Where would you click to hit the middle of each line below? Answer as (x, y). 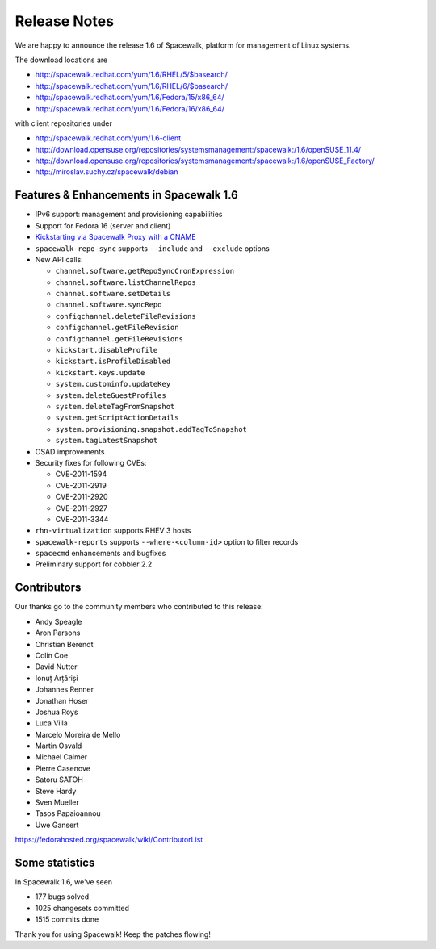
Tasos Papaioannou (68, 813)
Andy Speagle (59, 621)
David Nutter (56, 667)
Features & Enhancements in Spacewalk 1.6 (126, 195)
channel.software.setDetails (113, 294)
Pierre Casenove (63, 768)
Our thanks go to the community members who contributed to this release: (139, 607)
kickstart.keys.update (100, 372)
